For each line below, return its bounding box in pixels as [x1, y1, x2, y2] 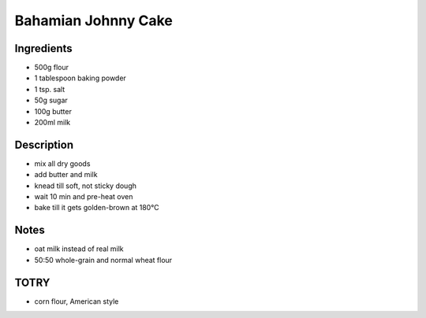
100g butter [34, 106, 73, 116]
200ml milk [34, 118, 71, 128]
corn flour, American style [34, 296, 119, 306]
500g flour [34, 63, 69, 72]
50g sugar [34, 95, 69, 105]
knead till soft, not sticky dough [34, 181, 137, 190]
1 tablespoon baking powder [34, 73, 126, 83]
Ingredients [14, 42, 73, 55]
